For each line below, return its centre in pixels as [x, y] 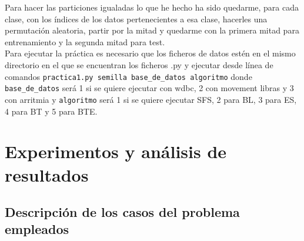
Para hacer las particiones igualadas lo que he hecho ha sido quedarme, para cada [152, 7]
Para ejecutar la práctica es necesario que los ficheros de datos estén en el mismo [150, 53]
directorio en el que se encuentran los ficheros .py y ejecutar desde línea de [139, 64]
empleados [37, 229]
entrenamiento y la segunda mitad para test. [85, 41]
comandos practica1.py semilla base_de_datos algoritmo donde [128, 76]
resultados [47, 174]
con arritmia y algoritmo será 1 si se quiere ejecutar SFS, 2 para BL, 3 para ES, [151, 99]
